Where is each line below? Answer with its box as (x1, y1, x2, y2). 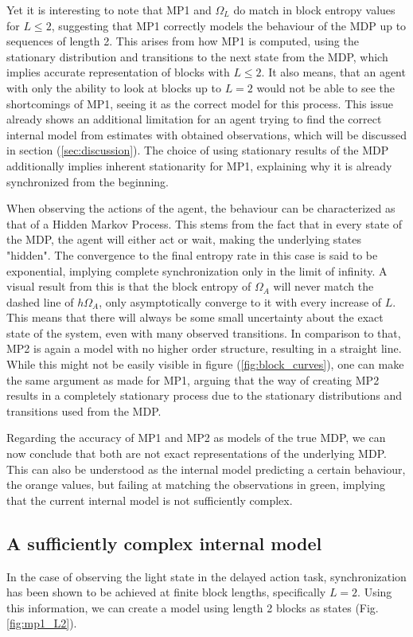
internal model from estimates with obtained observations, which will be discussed (6, 126, 407, 143)
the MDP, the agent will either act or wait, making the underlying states (6, 231, 361, 248)
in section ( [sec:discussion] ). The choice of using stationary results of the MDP (6, 142, 389, 158)
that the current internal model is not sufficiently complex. (6, 491, 293, 508)
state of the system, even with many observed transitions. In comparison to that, (6, 324, 401, 341)
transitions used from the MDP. (6, 402, 162, 419)
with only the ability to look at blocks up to (6, 79, 221, 96)
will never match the (273, 278, 374, 295)
